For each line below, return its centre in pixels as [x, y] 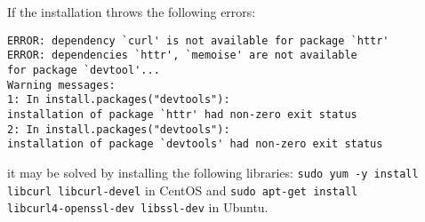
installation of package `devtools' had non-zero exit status [195, 144]
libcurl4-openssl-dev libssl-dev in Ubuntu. [138, 207]
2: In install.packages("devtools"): [119, 129]
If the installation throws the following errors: [132, 12]
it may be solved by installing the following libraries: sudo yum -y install [213, 172]
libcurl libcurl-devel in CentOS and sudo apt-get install [183, 190]
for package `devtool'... [84, 70]
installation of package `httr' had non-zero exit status [182, 114]
